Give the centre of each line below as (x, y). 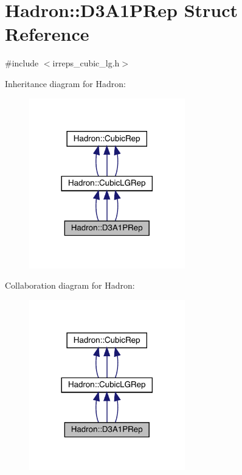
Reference (47, 34)
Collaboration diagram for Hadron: (70, 285)
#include (22, 63)
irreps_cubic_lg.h (86, 63)
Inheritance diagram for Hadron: (65, 83)
